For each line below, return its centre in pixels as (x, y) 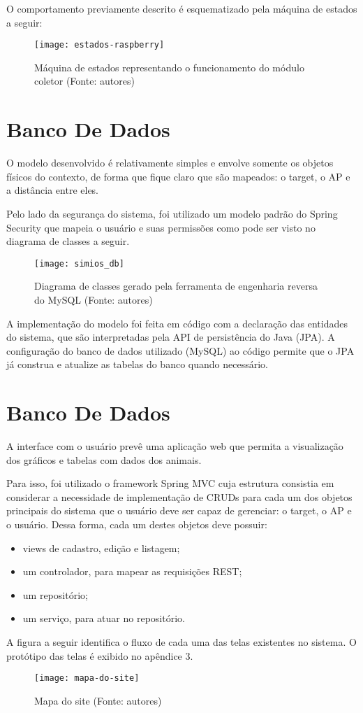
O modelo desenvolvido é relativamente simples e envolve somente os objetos (170, 163)
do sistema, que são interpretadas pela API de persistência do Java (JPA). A (171, 337)
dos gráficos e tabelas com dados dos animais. (104, 459)
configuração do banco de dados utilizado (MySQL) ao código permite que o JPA (180, 350)
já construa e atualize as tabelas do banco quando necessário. (137, 364)
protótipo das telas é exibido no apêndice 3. (100, 655)
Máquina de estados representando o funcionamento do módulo (169, 67)
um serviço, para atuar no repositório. (104, 618)
